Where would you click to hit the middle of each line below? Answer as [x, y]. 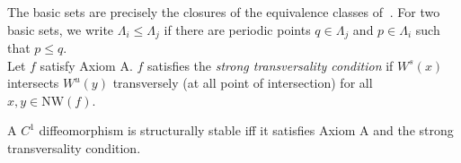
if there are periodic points [237, 29]
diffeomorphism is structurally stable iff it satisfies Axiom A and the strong [246, 130]
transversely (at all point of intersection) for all [243, 83]
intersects [33, 83]
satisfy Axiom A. [86, 65]
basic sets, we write [61, 29]
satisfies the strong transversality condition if [270, 65]
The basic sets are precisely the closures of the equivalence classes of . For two [224, 12]
